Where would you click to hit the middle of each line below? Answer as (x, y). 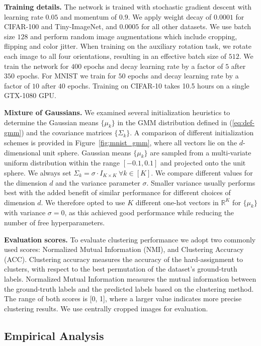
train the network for (36, 66)
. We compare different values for (202, 172)
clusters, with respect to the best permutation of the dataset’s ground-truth (121, 269)
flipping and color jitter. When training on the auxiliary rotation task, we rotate (128, 46)
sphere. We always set (38, 172)
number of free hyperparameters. (55, 223)
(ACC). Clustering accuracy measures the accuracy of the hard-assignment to (123, 259)
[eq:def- (243, 122)
